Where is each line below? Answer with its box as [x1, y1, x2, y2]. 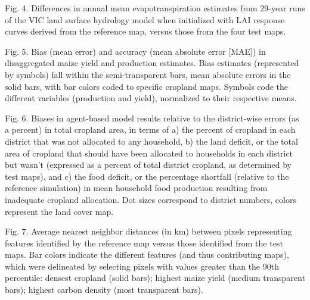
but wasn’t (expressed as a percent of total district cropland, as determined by [5, 158, 292, 171]
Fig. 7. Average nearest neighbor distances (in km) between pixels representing [5, 225, 292, 237]
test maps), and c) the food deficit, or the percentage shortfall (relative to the [5, 170, 289, 182]
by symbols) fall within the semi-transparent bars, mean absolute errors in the [5, 68, 291, 80]
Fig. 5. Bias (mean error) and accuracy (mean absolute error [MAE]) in [5, 45, 266, 57]
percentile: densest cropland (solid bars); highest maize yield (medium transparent [5, 271, 305, 284]
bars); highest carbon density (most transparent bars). [5, 283, 203, 296]
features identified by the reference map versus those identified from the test [5, 236, 283, 249]
